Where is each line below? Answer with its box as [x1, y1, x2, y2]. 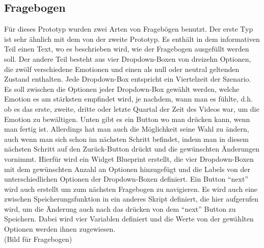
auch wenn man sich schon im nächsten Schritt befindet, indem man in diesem [4, 133, 249, 144]
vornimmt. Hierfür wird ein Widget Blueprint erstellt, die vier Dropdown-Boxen [4, 153, 254, 164]
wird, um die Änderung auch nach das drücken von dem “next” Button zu [4, 203, 236, 214]
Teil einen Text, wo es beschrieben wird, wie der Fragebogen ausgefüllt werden [4, 43, 249, 54]
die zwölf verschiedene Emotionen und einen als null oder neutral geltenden [4, 63, 240, 74]
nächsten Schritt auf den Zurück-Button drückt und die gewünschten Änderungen [4, 143, 260, 154]
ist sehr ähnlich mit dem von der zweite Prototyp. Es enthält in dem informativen [4, 33, 260, 44]
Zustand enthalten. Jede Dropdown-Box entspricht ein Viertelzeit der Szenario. [4, 73, 251, 84]
